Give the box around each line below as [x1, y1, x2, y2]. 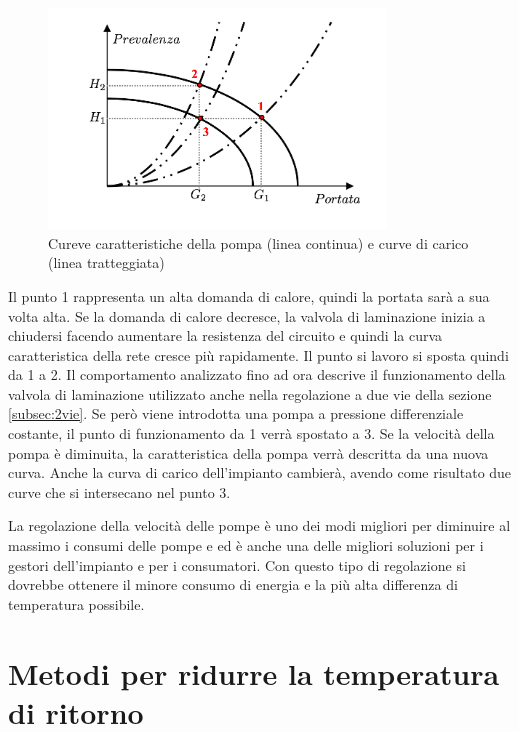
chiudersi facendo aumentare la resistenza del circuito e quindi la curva [8, 325, 443, 346]
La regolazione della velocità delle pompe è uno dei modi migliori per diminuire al [8, 515, 511, 536]
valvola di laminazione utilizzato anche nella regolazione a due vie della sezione [8, 383, 492, 404]
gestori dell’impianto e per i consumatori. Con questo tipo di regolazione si [8, 554, 466, 575]
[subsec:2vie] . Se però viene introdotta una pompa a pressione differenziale [8, 403, 464, 424]
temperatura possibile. [8, 593, 145, 614]
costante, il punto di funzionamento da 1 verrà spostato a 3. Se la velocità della [8, 423, 495, 444]
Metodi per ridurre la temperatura [8, 652, 500, 693]
